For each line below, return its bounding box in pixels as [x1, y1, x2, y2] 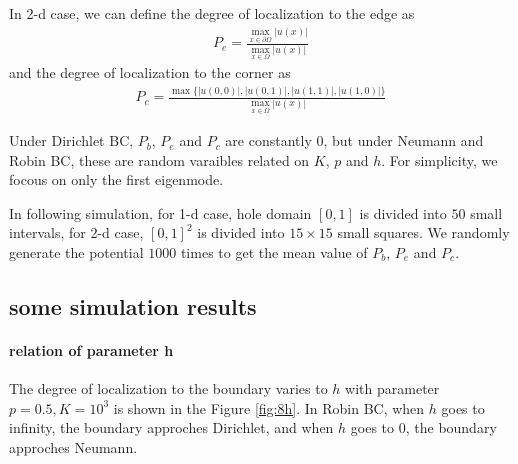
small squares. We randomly [337, 222, 510, 243]
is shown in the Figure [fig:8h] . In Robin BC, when [113, 397, 425, 418]
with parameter [345, 378, 440, 399]
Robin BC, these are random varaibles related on [9, 149, 310, 170]
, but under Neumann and [323, 130, 484, 151]
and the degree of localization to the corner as [9, 62, 291, 83]
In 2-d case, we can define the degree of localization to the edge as [9, 3, 415, 23]
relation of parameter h [9, 340, 174, 360]
